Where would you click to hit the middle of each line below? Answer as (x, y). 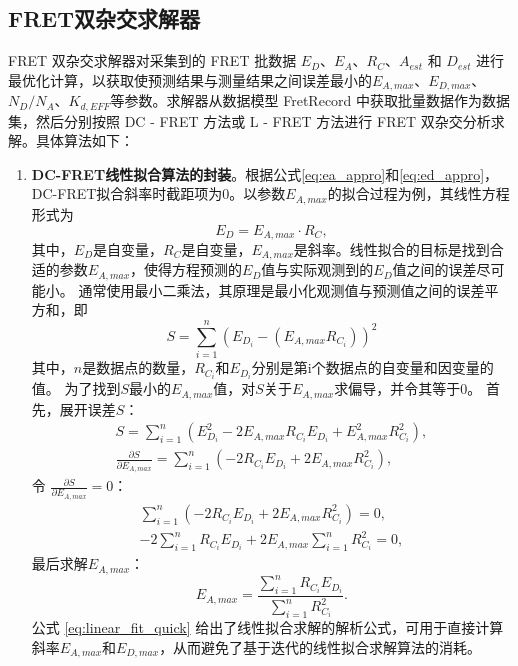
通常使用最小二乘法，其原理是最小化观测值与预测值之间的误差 (281, 289)
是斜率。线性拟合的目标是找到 (391, 248)
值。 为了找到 (76, 388)
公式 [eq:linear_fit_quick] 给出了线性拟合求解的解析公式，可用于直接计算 (267, 627)
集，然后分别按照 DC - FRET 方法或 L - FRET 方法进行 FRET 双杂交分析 (249, 120)
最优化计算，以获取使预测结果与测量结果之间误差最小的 (190, 79)
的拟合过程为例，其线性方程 (418, 193)
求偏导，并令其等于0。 (408, 388)
